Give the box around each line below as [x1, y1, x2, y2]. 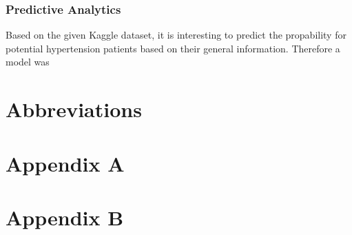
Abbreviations [6, 95, 142, 123]
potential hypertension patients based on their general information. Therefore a [6, 41, 340, 55]
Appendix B [6, 203, 124, 231]
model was [6, 54, 50, 69]
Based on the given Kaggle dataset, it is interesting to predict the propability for [6, 28, 346, 42]
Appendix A [6, 149, 125, 177]
